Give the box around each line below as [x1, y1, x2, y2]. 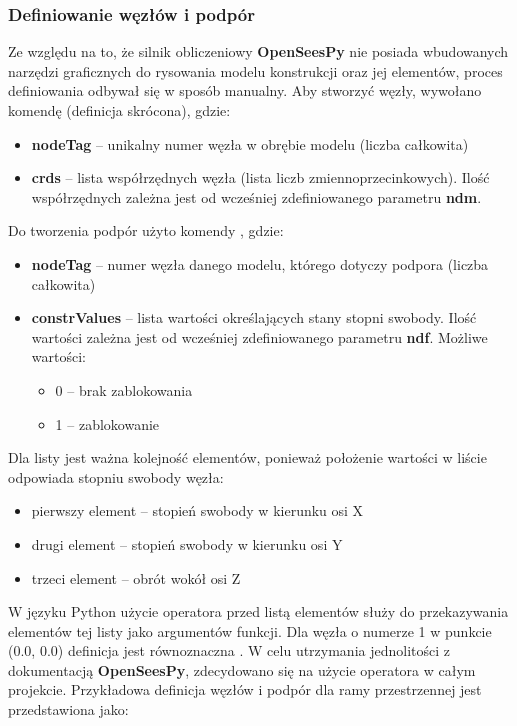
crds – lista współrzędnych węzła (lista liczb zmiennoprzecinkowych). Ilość [31, 167, 490, 188]
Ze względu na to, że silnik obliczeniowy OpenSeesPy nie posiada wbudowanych [8, 41, 509, 62]
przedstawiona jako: [8, 699, 129, 720]
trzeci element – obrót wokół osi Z [31, 567, 241, 588]
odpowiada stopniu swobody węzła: [8, 466, 224, 487]
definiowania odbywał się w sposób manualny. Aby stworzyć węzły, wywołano [8, 80, 482, 101]
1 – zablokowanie [55, 413, 160, 434]
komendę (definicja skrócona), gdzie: [8, 100, 231, 120]
